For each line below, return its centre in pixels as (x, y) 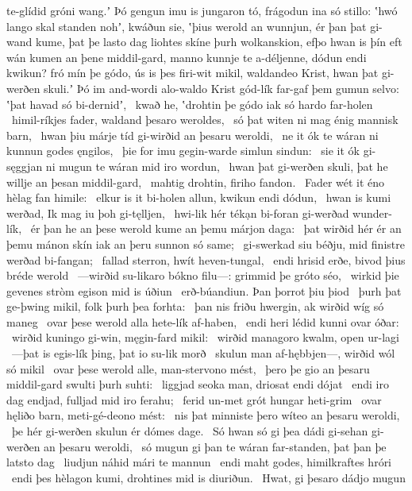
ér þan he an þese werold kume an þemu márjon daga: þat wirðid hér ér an (216, 228)
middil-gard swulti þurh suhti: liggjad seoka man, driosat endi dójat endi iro (198, 384)
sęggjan (25, 166)
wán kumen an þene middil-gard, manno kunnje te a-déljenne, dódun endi (187, 57)
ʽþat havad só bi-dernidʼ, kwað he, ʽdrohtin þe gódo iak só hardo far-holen (190, 104)
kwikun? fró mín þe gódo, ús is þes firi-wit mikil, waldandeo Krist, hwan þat (193, 73)
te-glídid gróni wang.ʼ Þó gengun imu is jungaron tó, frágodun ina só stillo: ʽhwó (202, 10)
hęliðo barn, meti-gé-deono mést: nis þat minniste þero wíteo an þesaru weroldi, (203, 415)
